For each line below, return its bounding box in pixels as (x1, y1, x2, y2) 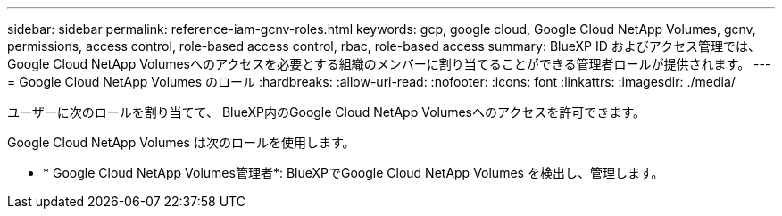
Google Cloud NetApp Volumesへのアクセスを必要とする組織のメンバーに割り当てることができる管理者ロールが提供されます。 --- (7, 56, 771, 71)
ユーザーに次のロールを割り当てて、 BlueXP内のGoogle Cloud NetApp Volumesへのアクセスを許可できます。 (7, 104, 645, 120)
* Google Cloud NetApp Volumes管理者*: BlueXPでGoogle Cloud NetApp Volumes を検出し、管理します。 (43, 165, 664, 180)
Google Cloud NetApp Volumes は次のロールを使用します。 (7, 135, 355, 150)
